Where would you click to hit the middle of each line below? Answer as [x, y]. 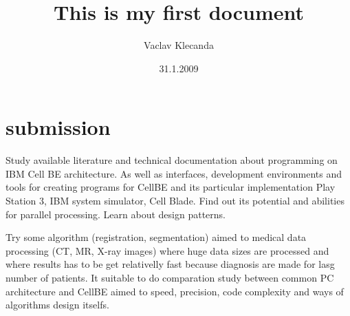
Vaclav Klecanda [179, 45]
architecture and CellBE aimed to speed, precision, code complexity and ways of [175, 291]
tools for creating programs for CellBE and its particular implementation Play [171, 187]
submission [58, 127]
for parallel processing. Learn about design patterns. [116, 214]
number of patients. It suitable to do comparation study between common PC [170, 277]
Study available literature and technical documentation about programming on [172, 160]
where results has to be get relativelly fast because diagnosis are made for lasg [170, 264]
